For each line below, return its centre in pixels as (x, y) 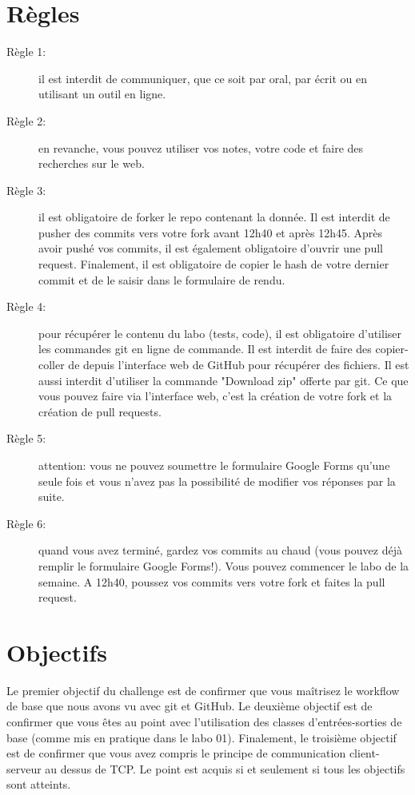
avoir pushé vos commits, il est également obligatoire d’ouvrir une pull (211, 248)
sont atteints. (39, 784)
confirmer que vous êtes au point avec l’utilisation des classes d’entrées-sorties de (204, 722)
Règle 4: (26, 306)
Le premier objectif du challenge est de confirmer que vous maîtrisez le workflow (203, 690)
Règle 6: (26, 523)
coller (52, 365)
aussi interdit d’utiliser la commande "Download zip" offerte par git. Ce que (223, 380)
